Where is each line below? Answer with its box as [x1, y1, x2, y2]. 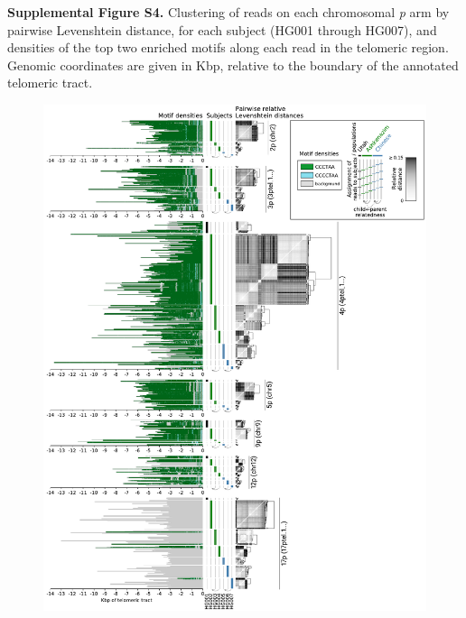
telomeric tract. [7, 73, 93, 92]
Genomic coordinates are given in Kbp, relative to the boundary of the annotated [7, 55, 459, 74]
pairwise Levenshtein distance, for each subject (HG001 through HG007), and [7, 20, 437, 39]
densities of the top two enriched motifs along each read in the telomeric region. [7, 38, 449, 57]
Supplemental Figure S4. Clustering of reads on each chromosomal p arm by [7, 3, 450, 21]
